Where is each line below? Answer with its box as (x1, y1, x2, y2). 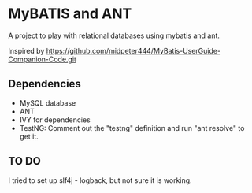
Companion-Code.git (8, 54, 77, 64)
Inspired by (8, 46, 45, 55)
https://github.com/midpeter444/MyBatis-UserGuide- (46, 46, 221, 55)
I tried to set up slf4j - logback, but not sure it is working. (8, 175, 192, 185)
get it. (19, 132, 39, 141)
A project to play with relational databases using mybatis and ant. (8, 31, 220, 40)
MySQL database (19, 98, 76, 107)
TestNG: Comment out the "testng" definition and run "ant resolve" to (19, 123, 245, 132)
